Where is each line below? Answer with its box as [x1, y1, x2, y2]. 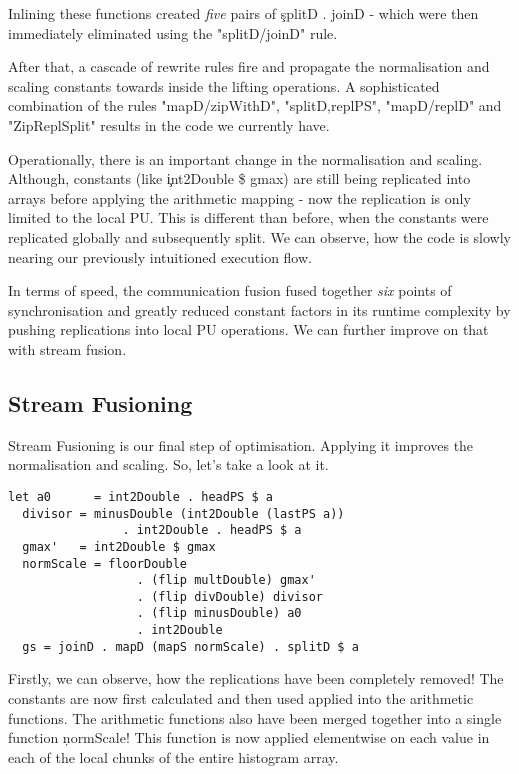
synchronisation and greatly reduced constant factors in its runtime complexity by [8, 299, 511, 320]
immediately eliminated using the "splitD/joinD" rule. [8, 22, 338, 43]
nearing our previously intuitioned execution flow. [8, 246, 312, 267]
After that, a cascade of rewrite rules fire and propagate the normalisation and [8, 56, 490, 77]
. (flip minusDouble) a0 [136, 606, 302, 621]
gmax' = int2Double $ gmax [22, 539, 216, 554]
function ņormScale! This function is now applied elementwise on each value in [8, 727, 490, 748]
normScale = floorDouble [22, 556, 187, 571]
